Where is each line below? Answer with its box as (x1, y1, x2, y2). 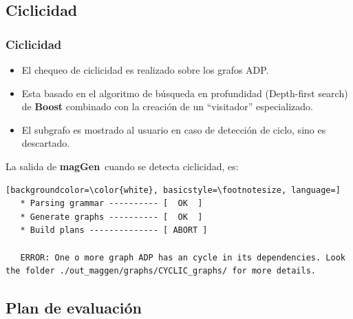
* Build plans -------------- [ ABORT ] (20, 225, 208, 236)
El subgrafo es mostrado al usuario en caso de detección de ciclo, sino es (21, 122, 326, 136)
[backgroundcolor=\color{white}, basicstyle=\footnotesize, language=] (6, 185, 341, 195)
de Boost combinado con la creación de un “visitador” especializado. (21, 99, 313, 114)
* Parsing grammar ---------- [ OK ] (20, 198, 203, 209)
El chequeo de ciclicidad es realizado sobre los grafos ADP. (21, 63, 269, 76)
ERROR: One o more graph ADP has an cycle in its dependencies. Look (20, 252, 345, 263)
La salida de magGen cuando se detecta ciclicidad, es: (6, 158, 239, 173)
